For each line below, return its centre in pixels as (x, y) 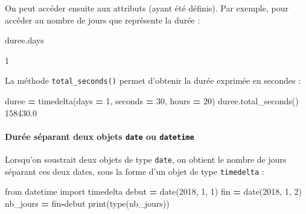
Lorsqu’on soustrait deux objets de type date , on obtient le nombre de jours (146, 159)
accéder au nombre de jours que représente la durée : (103, 20)
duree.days (24, 40)
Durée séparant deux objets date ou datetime (100, 136)
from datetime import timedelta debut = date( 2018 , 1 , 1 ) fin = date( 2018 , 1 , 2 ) (153, 191)
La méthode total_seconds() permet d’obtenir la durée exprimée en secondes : (153, 80)
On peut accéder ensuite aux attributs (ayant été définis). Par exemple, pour (147, 8)
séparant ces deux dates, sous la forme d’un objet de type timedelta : (135, 171)
